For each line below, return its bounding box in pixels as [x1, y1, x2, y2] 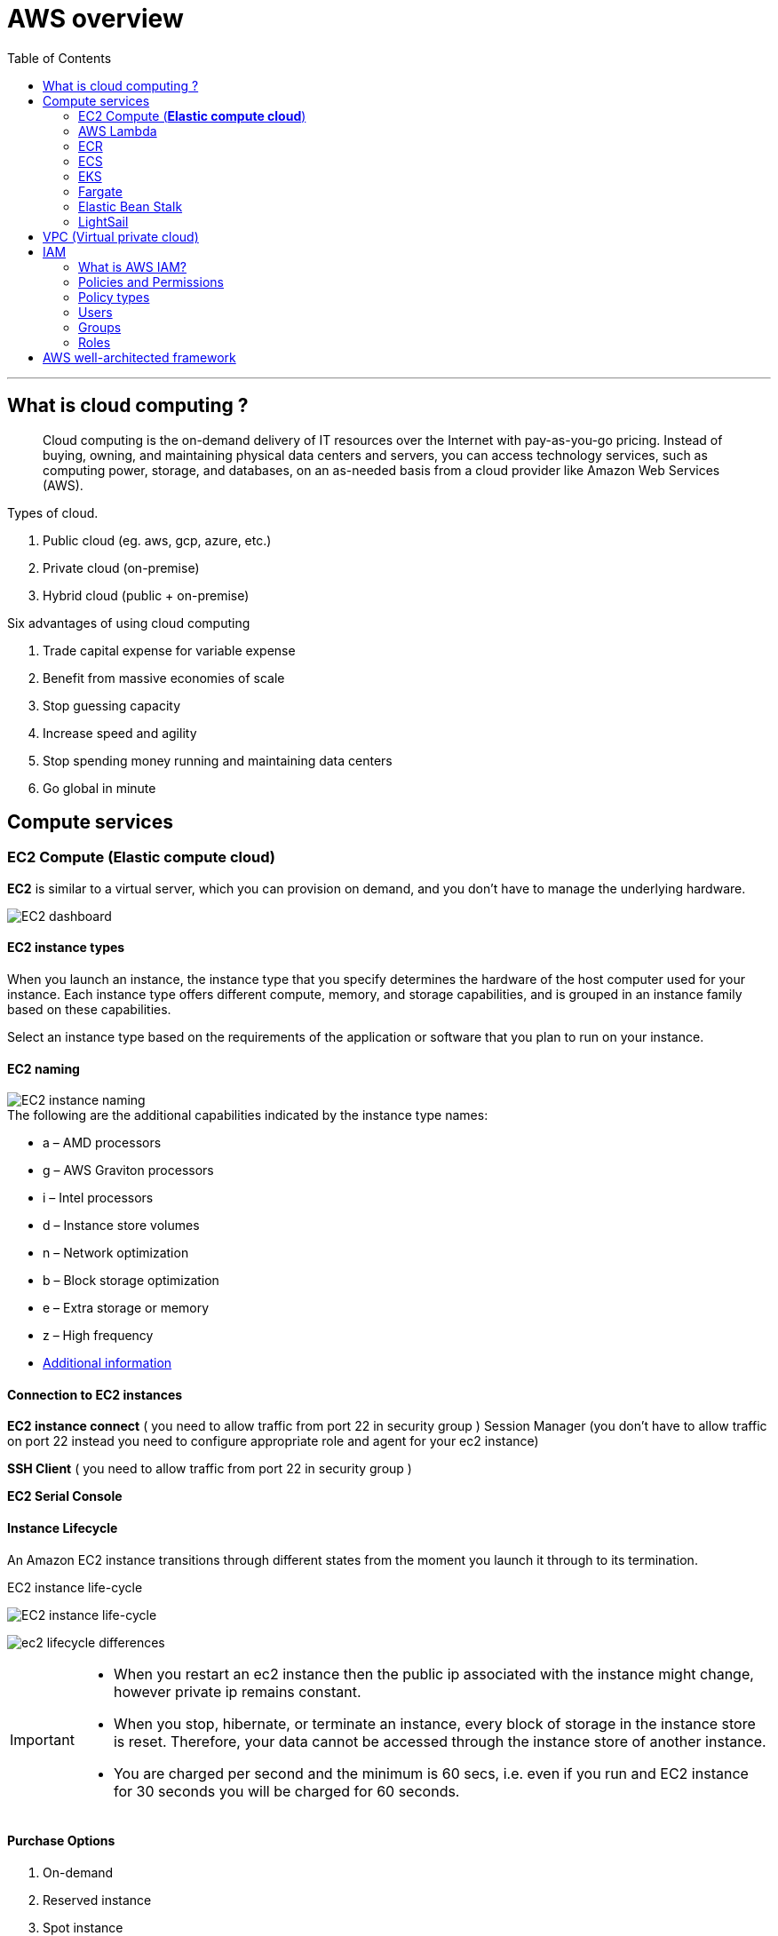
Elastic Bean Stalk [78, 198, 183, 214]
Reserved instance [43, 1892, 152, 1908]
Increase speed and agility [43, 725, 197, 741]
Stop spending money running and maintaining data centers [43, 752, 393, 768]
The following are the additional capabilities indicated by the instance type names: [7, 1107, 488, 1123]
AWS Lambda [78, 123, 157, 139]
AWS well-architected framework [43, 349, 236, 365]
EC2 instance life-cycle [7, 1579, 143, 1595]
